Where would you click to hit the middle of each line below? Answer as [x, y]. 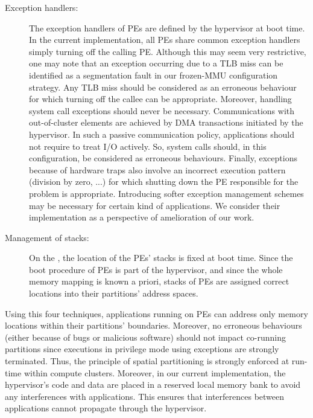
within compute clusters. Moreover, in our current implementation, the [155, 372]
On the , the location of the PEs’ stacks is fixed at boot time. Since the [161, 258]
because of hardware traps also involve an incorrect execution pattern [157, 169]
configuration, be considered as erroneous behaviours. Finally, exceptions [163, 158]
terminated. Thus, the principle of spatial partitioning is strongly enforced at [147, 361]
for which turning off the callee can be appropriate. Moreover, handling [160, 99]
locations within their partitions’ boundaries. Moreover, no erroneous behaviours [153, 325]
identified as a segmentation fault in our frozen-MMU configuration [153, 75]
